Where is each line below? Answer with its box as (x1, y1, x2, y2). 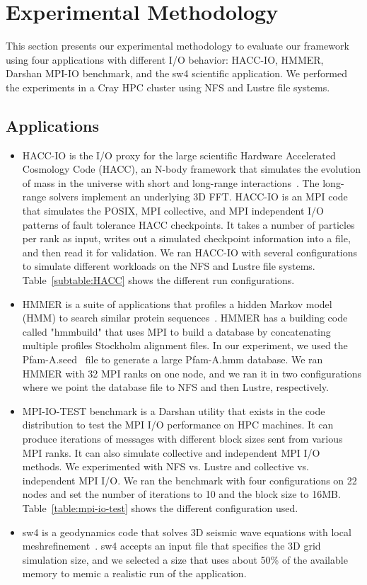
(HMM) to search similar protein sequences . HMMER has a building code (22, 310, 348, 325)
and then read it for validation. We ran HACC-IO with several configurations (22, 244, 358, 259)
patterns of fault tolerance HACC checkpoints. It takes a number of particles (22, 217, 355, 232)
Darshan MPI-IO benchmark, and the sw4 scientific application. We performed (6, 66, 348, 81)
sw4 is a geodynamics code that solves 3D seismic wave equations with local (22, 524, 351, 539)
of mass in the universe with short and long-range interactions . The (22, 175, 320, 190)
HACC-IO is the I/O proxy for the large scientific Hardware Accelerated (22, 147, 336, 162)
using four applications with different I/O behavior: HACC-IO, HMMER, (6, 52, 324, 67)
